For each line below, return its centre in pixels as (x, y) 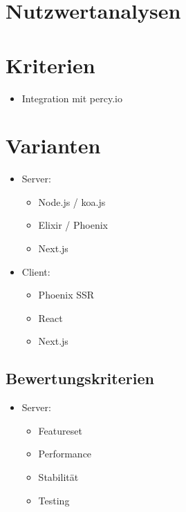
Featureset (60, 430)
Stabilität (58, 476)
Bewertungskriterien (80, 378)
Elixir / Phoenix (73, 225)
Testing (54, 500)
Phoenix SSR (66, 295)
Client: (36, 271)
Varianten (53, 145)
